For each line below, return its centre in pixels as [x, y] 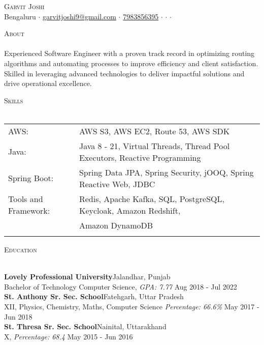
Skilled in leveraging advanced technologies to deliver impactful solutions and [124, 73]
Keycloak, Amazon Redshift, [130, 210]
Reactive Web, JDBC [117, 184]
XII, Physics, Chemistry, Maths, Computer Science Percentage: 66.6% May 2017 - [132, 306]
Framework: [29, 210]
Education [21, 249]
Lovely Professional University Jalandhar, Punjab [87, 277]
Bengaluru [20, 16]
